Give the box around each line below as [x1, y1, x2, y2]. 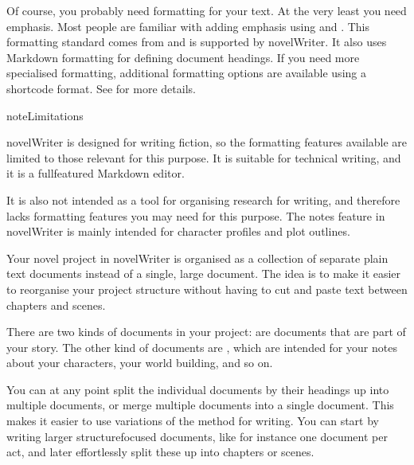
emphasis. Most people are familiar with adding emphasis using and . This [6, 18, 370, 34]
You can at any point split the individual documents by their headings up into [6, 381, 389, 397]
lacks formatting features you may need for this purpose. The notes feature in [6, 207, 385, 224]
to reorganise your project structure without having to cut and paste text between [6, 280, 408, 297]
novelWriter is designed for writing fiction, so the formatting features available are [6, 134, 408, 150]
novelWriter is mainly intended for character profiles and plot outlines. [6, 223, 350, 240]
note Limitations [6, 107, 84, 123]
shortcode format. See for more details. [6, 80, 196, 96]
